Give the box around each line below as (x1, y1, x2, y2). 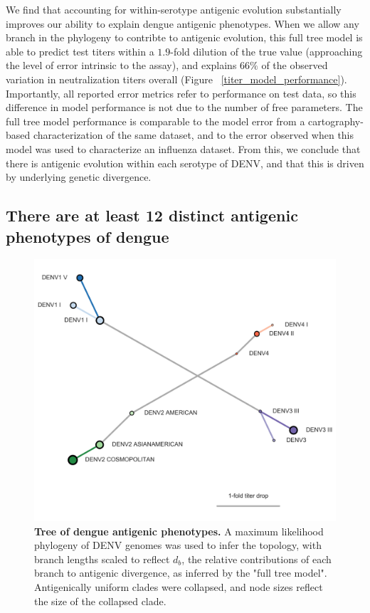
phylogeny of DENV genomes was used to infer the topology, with (34, 538, 322, 552)
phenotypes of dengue (6, 225, 169, 247)
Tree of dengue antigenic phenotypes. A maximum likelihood (34, 523, 324, 538)
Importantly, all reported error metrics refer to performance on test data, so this (6, 85, 356, 100)
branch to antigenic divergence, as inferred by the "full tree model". (34, 565, 327, 580)
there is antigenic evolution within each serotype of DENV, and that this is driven (6, 155, 364, 170)
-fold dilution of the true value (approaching (170, 43, 363, 58)
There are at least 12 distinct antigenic (6, 204, 298, 226)
